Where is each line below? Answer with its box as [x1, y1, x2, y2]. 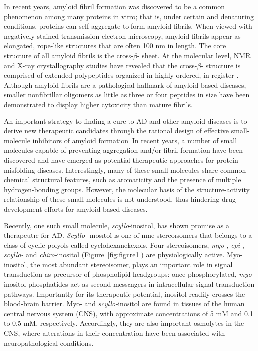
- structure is [201, 60, 241, 70]
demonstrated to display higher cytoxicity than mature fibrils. [4, 99, 193, 109]
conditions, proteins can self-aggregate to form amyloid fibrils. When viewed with [4, 21, 252, 31]
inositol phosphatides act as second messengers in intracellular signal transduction [4, 279, 255, 289]
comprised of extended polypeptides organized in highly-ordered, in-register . [4, 70, 239, 80]
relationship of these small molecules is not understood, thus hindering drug [4, 194, 236, 204]
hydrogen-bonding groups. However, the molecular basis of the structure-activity [4, 184, 250, 194]
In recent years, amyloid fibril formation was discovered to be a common [4, 1, 225, 11]
